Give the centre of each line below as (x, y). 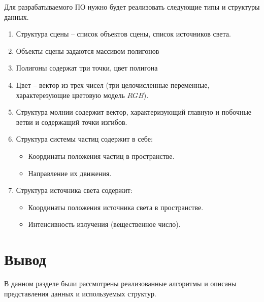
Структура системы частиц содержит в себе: (84, 139)
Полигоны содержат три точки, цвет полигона (87, 68)
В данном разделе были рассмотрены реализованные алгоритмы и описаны (120, 283)
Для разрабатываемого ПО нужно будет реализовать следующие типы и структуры (132, 7)
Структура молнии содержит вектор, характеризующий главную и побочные (134, 112)
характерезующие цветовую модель (70, 95)
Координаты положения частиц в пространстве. (101, 156)
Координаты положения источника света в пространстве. (116, 207)
